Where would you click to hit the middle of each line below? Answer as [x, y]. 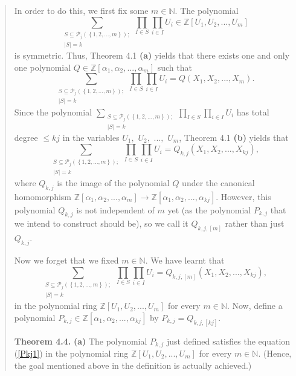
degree [26, 137]
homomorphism [43, 196]
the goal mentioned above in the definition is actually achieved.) [133, 365]
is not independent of [115, 209]
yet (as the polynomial [209, 209]
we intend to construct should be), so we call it [101, 223]
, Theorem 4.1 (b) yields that [234, 137]
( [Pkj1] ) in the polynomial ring [71, 353]
